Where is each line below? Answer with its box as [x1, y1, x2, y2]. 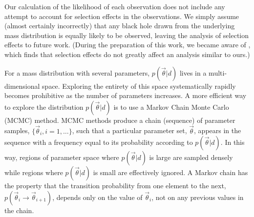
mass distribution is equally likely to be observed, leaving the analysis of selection [4, 30, 249, 40]
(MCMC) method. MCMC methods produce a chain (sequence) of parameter [4, 115, 235, 125]
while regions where [4, 167, 63, 178]
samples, [4, 125, 30, 136]
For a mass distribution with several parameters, [4, 67, 150, 78]
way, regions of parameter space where [4, 152, 119, 162]
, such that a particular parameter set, [72, 125, 187, 136]
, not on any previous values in [151, 192, 244, 202]
